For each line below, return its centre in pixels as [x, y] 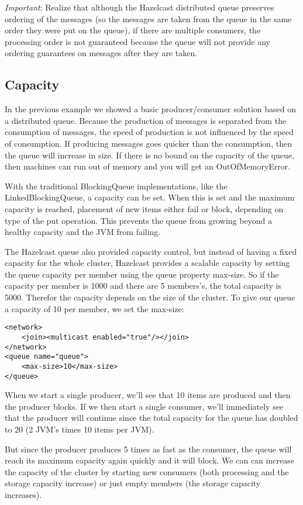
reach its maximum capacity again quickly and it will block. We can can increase [149, 460]
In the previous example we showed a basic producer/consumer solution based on [150, 109]
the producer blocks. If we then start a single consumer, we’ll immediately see [144, 406]
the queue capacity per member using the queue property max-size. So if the [142, 274]
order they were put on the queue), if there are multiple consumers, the [133, 30]
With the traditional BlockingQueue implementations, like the [116, 186]
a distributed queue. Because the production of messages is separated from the [146, 120]
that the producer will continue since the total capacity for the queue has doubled [151, 418]
